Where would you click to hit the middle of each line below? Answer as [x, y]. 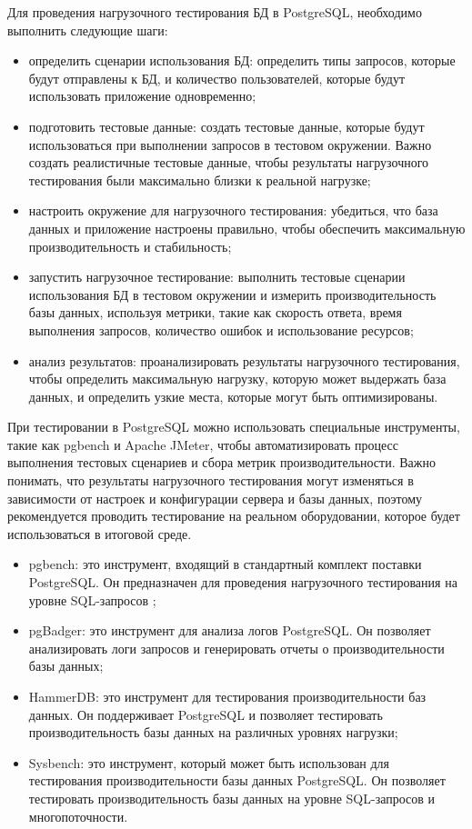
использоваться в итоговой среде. [100, 533]
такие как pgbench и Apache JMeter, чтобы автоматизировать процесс [203, 444]
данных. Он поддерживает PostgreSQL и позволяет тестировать [206, 714]
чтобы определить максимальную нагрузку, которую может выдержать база [237, 379]
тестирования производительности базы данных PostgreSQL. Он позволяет [237, 780]
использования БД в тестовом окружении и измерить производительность [232, 294]
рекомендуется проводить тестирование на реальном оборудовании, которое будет [234, 516]
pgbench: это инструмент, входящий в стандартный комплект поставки [225, 564]
